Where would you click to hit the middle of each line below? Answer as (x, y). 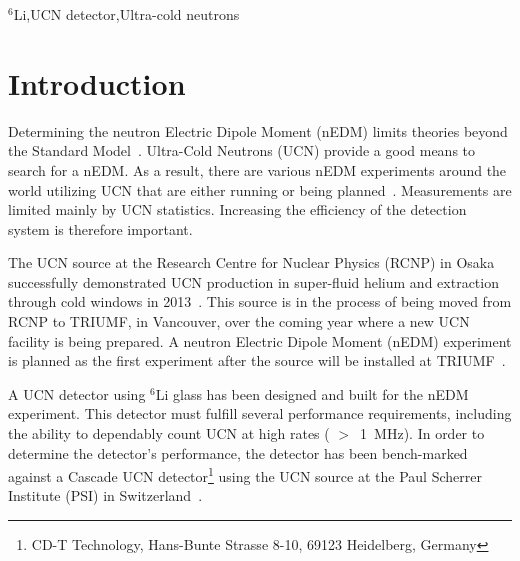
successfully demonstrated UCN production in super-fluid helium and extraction (253, 281)
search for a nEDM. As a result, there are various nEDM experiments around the (257, 169)
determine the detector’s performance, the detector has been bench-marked (238, 452)
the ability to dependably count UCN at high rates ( (169, 433)
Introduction (97, 82)
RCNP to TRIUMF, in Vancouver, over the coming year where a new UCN (239, 321)
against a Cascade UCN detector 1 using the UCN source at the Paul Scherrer (245, 474)
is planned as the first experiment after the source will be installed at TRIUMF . (257, 360)
